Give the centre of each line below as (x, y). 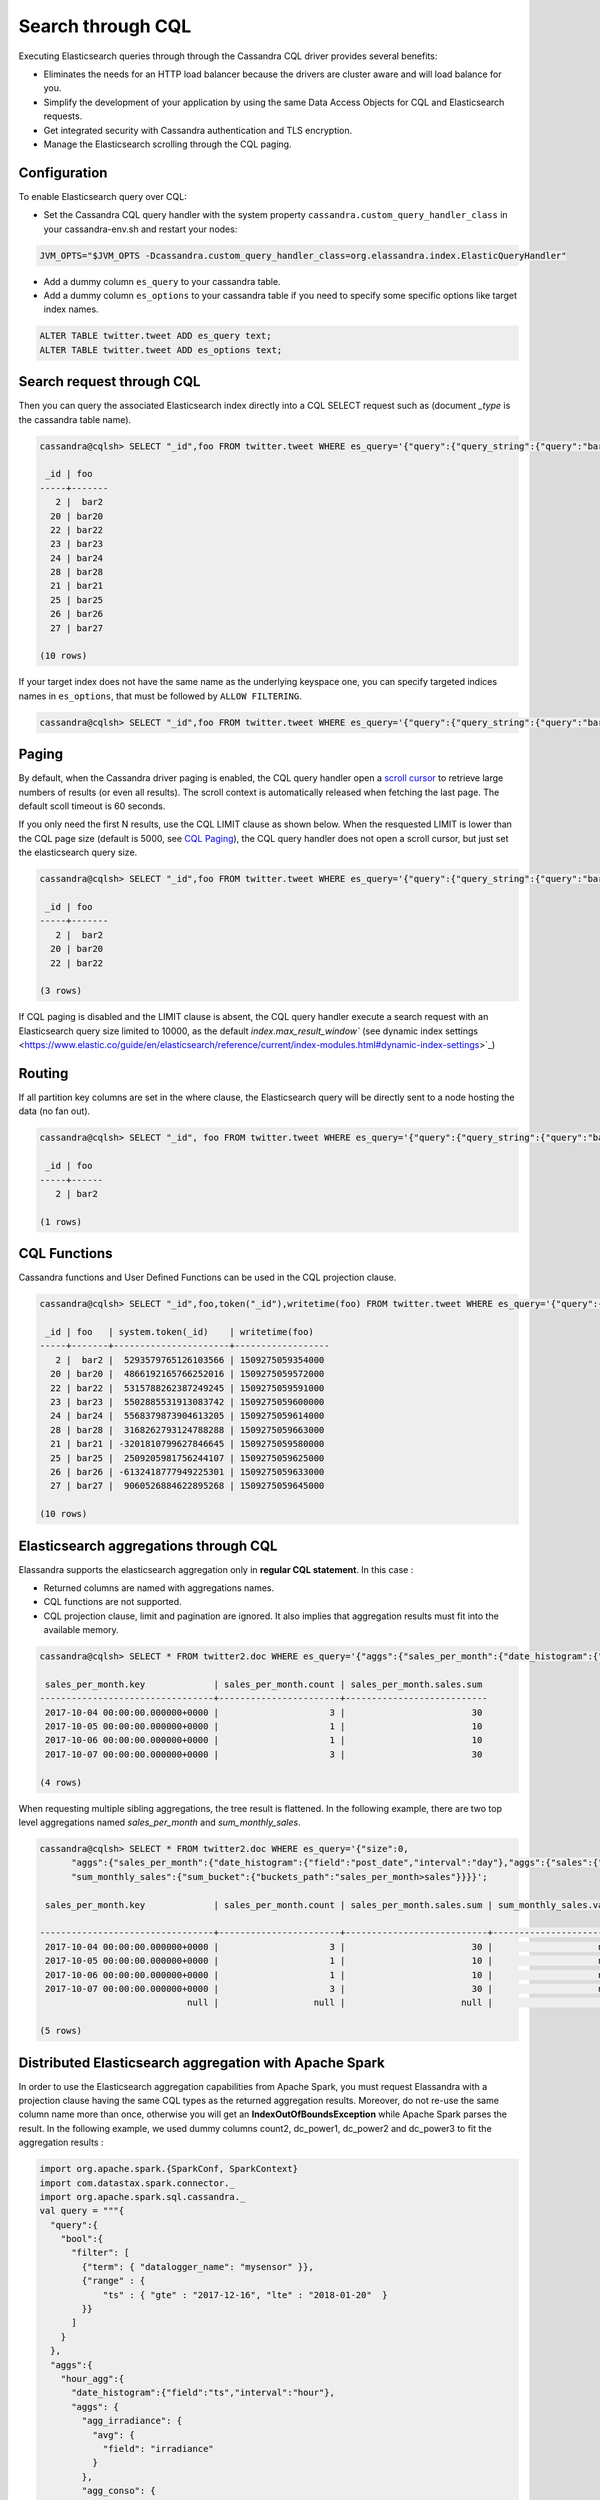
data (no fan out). (54, 1111)
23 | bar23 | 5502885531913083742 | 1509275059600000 (187, 1401)
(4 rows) (61, 1782)
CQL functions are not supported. (112, 1602)
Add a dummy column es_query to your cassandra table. (162, 281)
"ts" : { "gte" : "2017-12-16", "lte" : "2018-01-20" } (245, 2294)
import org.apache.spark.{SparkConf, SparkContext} (169, 2169)
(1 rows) (61, 1221)
